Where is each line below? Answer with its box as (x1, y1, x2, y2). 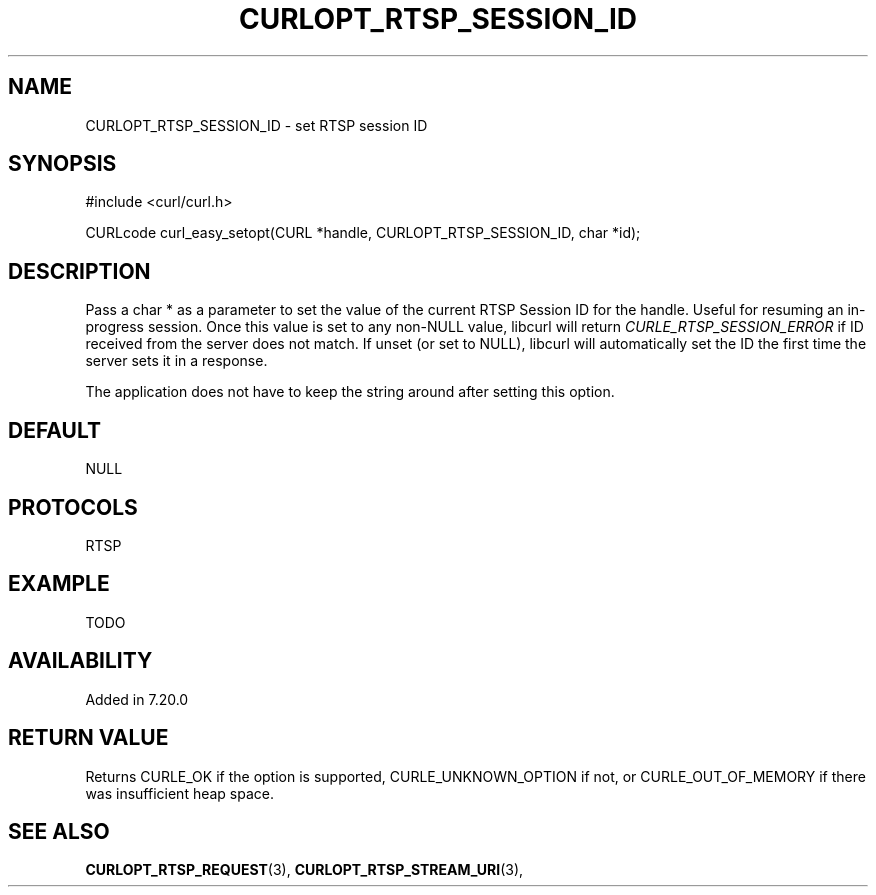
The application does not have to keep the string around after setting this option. (85, 383, 615, 401)
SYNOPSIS (8, 151, 117, 177)
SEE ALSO (8, 818, 110, 844)
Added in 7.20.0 (85, 690, 189, 708)
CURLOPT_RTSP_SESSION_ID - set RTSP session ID (85, 116, 428, 134)
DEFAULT (8, 417, 101, 443)
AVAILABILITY (8, 648, 153, 674)
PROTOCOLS (8, 494, 138, 520)
